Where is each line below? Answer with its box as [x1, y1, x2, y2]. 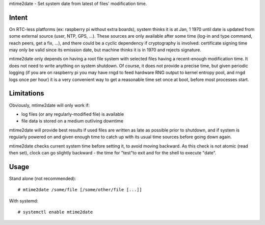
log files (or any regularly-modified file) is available [21, 111, 124, 117]
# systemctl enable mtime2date [18, 209, 93, 215]
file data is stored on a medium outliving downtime [21, 118, 124, 124]
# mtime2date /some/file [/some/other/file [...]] [18, 187, 142, 193]
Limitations [9, 89, 44, 98]
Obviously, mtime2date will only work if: [9, 102, 90, 108]
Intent [9, 13, 28, 22]
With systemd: [9, 198, 39, 203]
